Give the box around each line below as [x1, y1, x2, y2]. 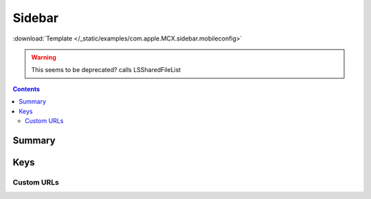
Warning [31, 53, 56, 61]
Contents [12, 84, 41, 93]
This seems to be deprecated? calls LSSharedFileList [31, 66, 181, 74]
